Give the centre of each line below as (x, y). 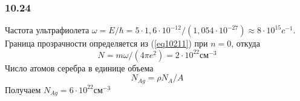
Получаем (23, 89)
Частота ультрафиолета (47, 30)
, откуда (246, 43)
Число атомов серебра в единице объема (79, 67)
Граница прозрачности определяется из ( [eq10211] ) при (106, 43)
